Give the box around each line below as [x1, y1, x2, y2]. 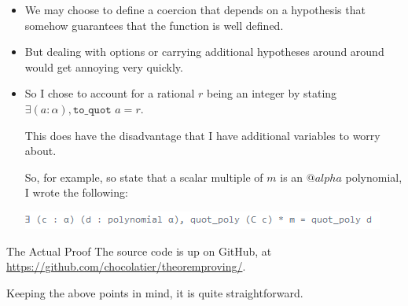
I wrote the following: [24, 184, 128, 201]
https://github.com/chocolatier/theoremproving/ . [6, 258, 246, 275]
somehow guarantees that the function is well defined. [24, 17, 284, 33]
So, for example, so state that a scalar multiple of [24, 168, 263, 185]
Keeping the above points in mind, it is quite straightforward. [6, 284, 303, 300]
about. [24, 142, 57, 159]
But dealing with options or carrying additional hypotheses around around [24, 43, 384, 60]
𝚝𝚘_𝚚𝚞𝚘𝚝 [72, 104, 112, 116]
